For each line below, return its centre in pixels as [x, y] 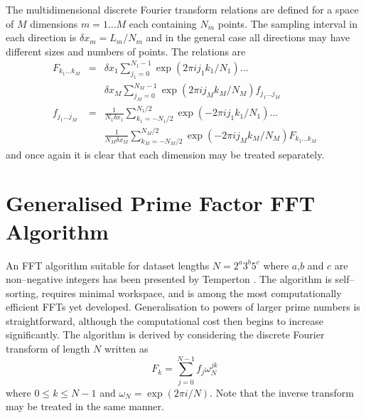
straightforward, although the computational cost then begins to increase [165, 320]
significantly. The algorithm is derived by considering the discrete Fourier [165, 334]
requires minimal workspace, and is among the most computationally [192, 293]
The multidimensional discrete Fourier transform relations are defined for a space [182, 9]
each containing [163, 23]
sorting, [22, 293]
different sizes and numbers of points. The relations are [126, 51]
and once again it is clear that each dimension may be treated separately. [165, 154]
